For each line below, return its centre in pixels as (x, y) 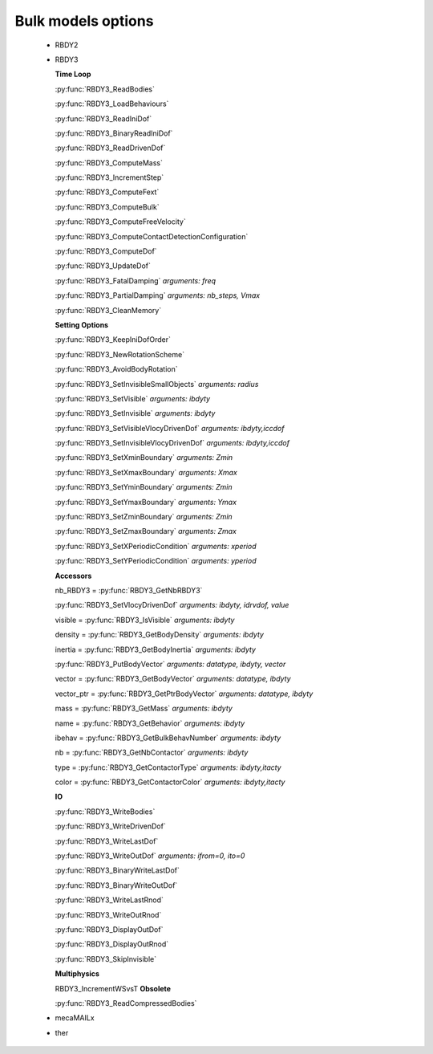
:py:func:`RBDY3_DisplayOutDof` (109, 929)
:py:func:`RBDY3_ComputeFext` (107, 192)
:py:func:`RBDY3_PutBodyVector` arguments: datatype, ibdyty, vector (170, 664)
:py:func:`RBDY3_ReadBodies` (105, 89)
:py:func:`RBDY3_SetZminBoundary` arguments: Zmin (144, 517)
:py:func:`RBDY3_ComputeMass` (109, 163)
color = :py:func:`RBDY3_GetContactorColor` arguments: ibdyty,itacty (170, 782)
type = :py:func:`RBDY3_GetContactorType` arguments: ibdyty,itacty (168, 767)
